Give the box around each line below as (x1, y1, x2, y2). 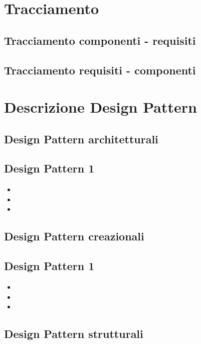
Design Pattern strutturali (4, 326, 143, 341)
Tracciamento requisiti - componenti (4, 62, 196, 77)
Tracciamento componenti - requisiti (4, 32, 196, 48)
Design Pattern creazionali (4, 228, 144, 244)
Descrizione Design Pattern (4, 97, 197, 117)
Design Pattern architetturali (4, 131, 158, 146)
